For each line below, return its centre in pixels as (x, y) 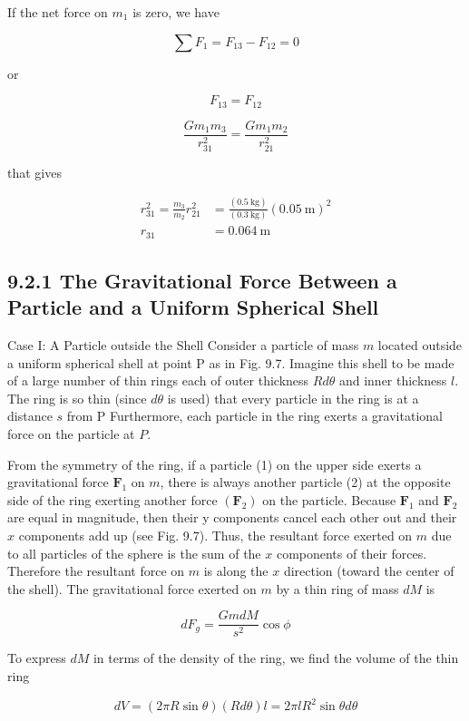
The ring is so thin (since (77, 398)
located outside (420, 345)
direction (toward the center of (369, 571)
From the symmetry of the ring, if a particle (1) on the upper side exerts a (215, 464)
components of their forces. (352, 553)
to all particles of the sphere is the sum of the (134, 553)
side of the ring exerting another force (112, 499)
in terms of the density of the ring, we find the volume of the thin (276, 658)
